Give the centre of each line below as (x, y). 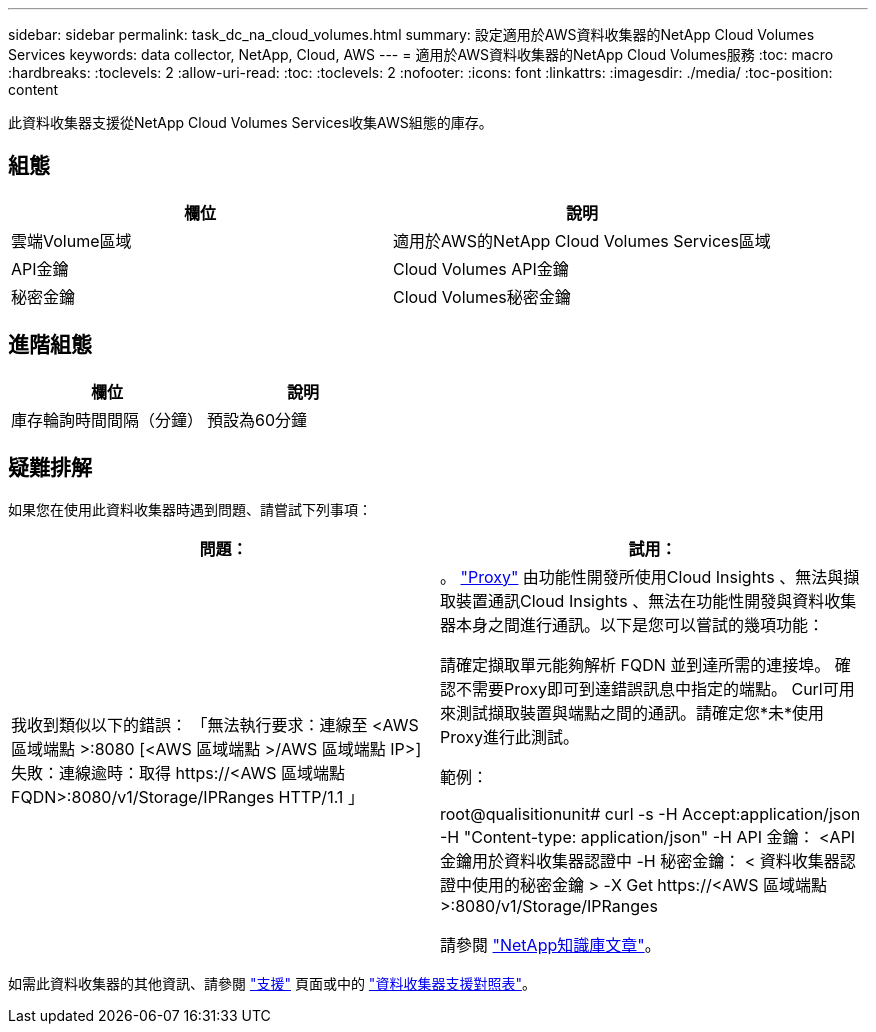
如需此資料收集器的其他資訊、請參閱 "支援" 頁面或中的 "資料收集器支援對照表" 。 (272, 983)
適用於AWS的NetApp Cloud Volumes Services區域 (581, 240)
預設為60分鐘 (257, 419)
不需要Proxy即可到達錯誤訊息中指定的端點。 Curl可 (647, 688)
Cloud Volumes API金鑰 (480, 268)
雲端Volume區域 (71, 240)
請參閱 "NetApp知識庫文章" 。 (550, 944)
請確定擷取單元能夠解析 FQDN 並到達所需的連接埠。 (635, 664)
